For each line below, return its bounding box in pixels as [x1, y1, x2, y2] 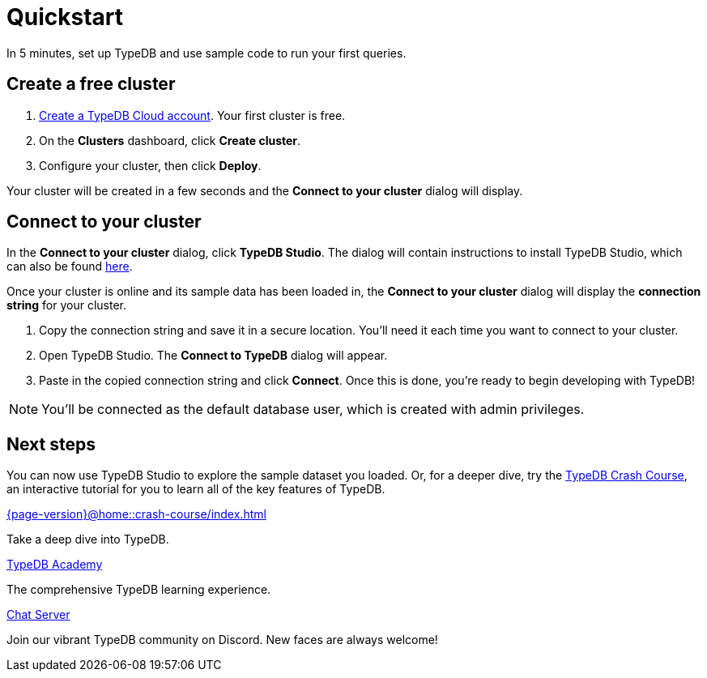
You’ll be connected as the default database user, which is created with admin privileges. [41, 401, 585, 418]
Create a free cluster [6, 74, 176, 95]
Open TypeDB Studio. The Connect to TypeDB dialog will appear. [39, 348, 388, 363]
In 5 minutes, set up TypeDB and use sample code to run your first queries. [6, 45, 407, 60]
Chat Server [6, 608, 70, 622]
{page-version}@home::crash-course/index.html [6, 507, 266, 522]
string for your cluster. [6, 298, 126, 313]
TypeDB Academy [6, 557, 103, 572]
